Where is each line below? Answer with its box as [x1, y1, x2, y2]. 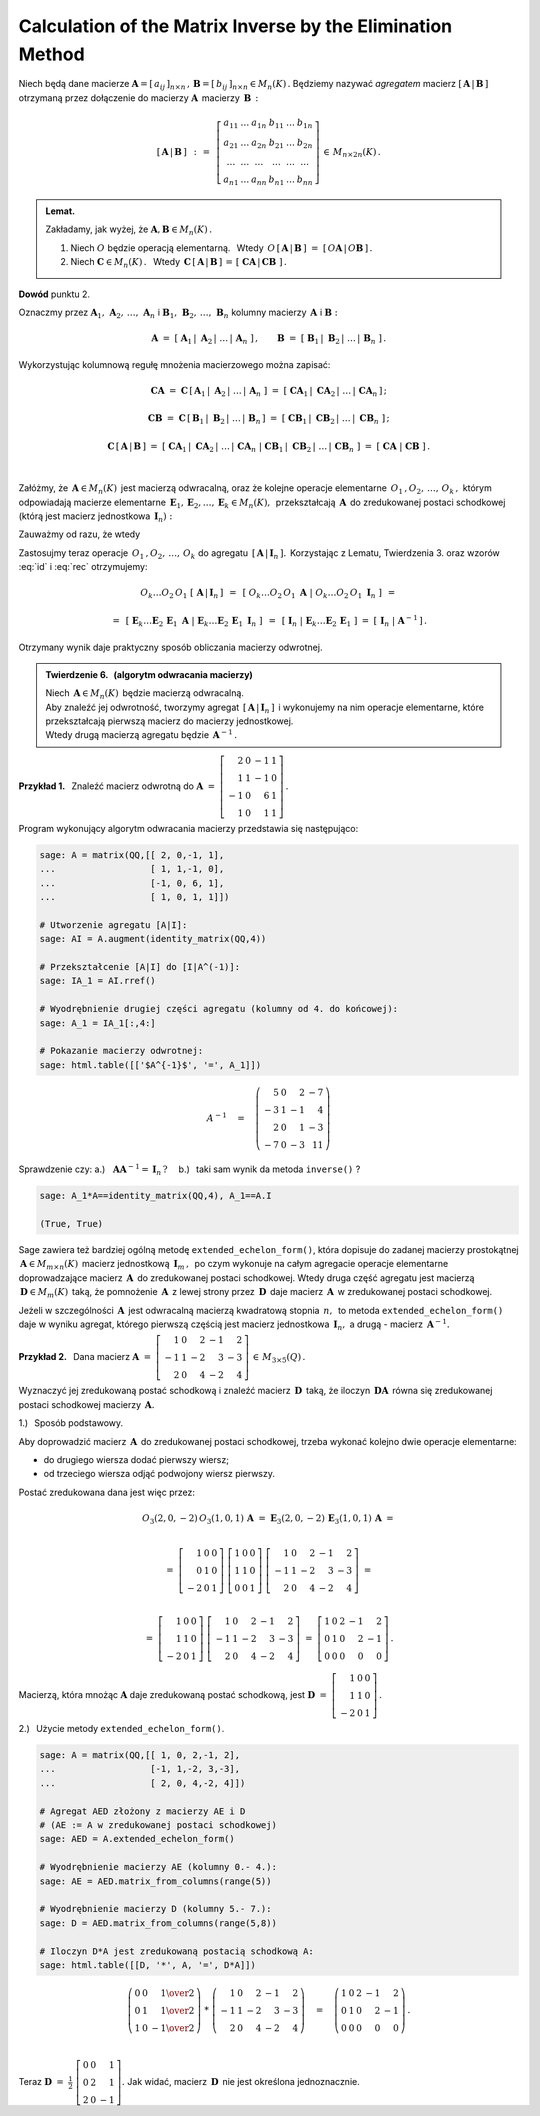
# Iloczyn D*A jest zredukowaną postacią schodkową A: [39, 1945, 314, 1957]
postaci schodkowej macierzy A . [18, 1398, 155, 1410]
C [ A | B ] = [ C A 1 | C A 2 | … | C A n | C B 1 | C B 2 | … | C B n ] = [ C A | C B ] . [107, 440, 430, 454]
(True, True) [39, 1218, 104, 1230]
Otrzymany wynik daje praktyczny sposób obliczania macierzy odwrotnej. [18, 641, 323, 653]
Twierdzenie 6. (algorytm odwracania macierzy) [45, 668, 254, 680]
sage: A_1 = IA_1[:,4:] [39, 1017, 157, 1029]
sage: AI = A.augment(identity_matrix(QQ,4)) [39, 933, 267, 945]
